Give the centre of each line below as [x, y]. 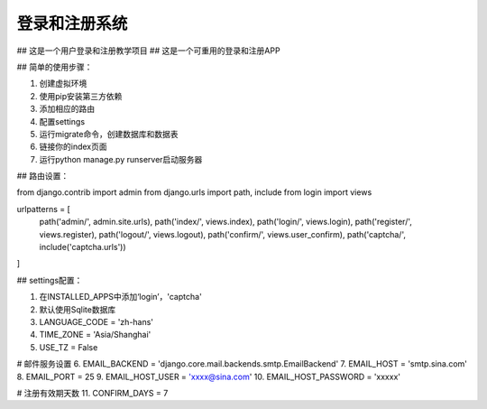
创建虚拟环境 [63, 84]
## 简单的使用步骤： [55, 67]
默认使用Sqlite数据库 [78, 309]
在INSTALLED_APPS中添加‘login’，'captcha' [120, 297]
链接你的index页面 [73, 147]
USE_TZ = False [69, 347]
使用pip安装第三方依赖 [81, 96]
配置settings [62, 121]
